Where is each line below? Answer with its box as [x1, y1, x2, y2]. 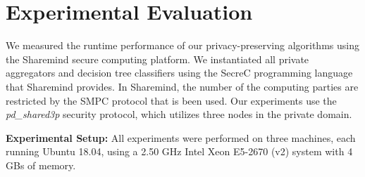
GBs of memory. [6, 157, 76, 172]
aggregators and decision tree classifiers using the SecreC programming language [6, 65, 353, 80]
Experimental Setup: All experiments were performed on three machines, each [6, 130, 356, 145]
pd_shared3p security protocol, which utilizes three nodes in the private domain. [6, 107, 352, 122]
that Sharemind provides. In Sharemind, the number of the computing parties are [6, 79, 359, 93]
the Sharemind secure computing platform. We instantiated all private [6, 51, 309, 66]
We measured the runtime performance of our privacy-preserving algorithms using [6, 38, 359, 53]
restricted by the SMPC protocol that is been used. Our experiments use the [6, 93, 337, 107]
